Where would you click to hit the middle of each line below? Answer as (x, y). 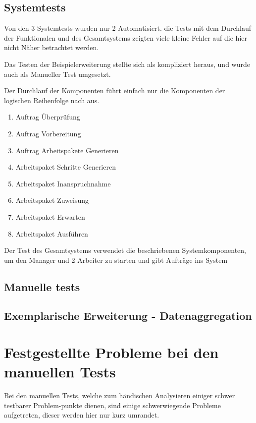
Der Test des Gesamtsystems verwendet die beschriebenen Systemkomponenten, (125, 250)
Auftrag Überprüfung (48, 117)
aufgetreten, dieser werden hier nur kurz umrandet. (82, 415)
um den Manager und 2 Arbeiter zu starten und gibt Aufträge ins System (116, 260)
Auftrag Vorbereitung (48, 133)
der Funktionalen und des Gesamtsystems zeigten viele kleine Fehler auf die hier (126, 37)
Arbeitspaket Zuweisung (52, 200)
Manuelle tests (42, 286)
